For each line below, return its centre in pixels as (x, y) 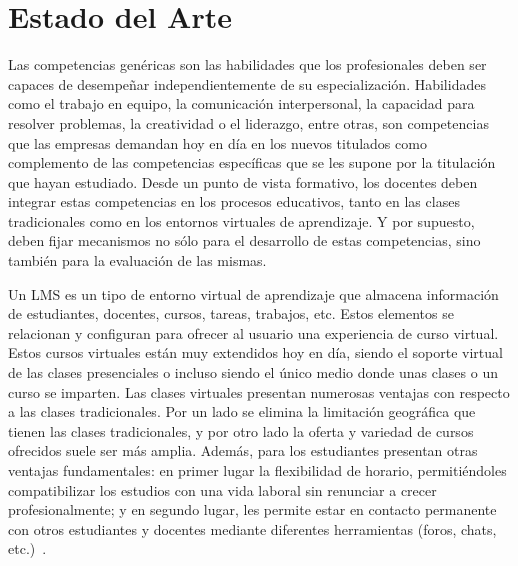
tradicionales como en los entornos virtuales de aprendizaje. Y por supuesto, (241, 220)
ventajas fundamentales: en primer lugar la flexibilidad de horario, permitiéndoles (257, 470)
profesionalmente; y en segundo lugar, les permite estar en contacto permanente (252, 509)
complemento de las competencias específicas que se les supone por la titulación (252, 162)
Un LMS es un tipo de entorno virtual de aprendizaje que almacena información (253, 293)
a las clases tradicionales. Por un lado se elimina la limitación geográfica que (242, 411)
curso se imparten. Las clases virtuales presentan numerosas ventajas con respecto (259, 391)
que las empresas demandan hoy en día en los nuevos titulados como (217, 142)
